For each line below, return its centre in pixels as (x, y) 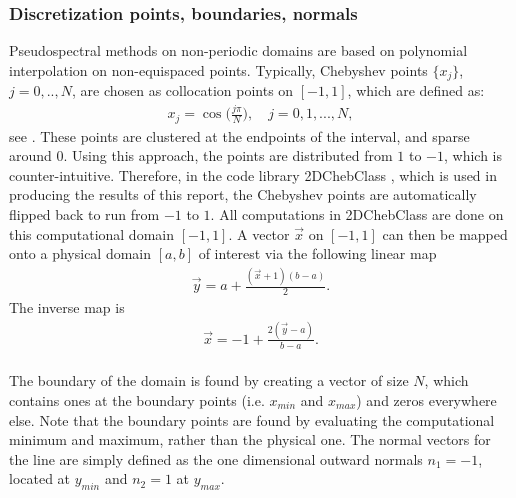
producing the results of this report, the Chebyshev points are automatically (243, 194)
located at (40, 478)
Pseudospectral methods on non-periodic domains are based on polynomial (238, 50)
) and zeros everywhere (426, 399)
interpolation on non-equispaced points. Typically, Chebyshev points (218, 69)
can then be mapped (445, 233)
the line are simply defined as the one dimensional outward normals (216, 458)
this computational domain (91, 233)
